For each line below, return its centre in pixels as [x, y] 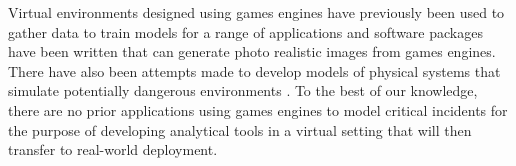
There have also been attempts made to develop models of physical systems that [254, 70]
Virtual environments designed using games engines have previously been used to [256, 12]
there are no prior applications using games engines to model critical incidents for [258, 109]
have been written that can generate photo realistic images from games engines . [252, 51]
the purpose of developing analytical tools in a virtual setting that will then [240, 129]
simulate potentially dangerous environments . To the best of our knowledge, [243, 90]
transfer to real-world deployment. [113, 149]
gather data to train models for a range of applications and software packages [245, 31]
